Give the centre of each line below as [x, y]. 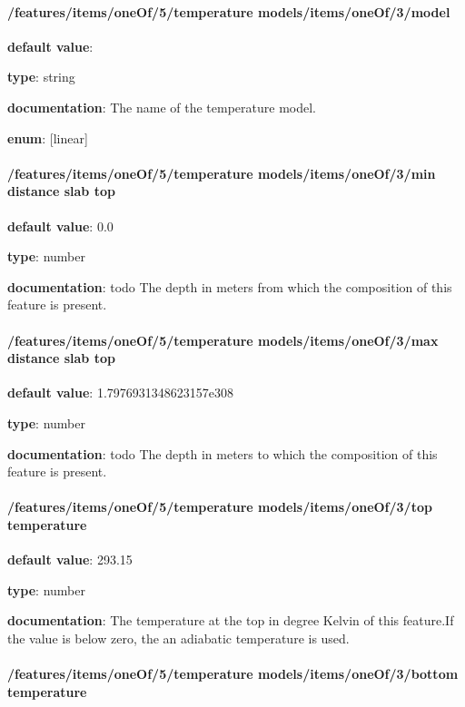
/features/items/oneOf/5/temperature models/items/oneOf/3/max [223, 340]
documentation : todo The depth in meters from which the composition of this [230, 286]
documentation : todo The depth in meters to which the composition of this [223, 453]
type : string [41, 77]
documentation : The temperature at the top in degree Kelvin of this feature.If [231, 620]
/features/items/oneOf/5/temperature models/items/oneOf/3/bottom [233, 674]
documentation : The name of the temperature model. [162, 107]
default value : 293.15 [70, 560]
